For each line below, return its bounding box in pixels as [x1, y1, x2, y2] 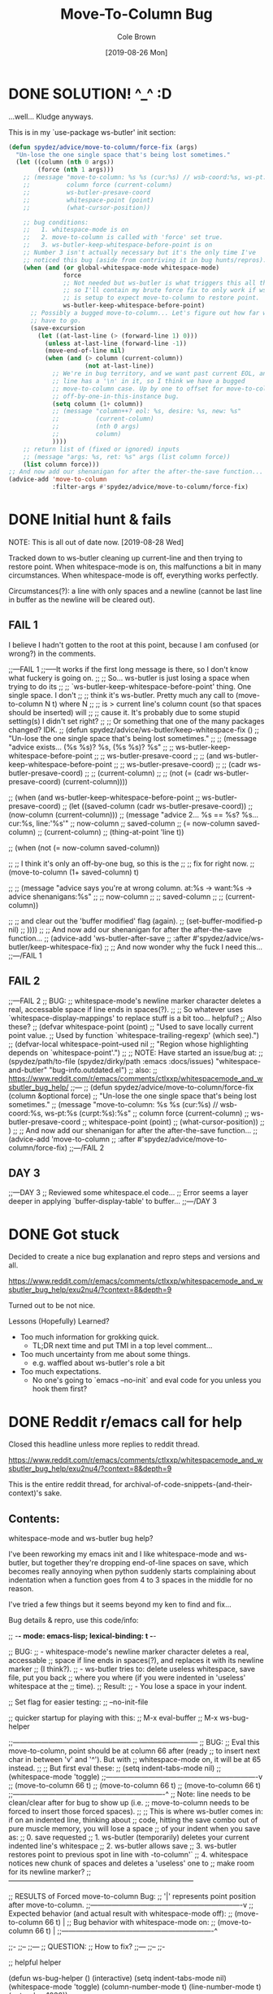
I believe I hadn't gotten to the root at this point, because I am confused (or [8, 639, 259, 649]
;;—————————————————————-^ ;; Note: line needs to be [8, 1789, 251, 1799]
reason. [8, 1584, 34, 1594]
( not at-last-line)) [84, 362, 154, 370]
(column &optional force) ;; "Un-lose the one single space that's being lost [8, 1091, 258, 1101]
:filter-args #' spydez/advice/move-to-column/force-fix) [51, 483, 249, 491]
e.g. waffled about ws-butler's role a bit [32, 1358, 165, 1368]
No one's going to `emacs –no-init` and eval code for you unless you [32, 1376, 262, 1385]
